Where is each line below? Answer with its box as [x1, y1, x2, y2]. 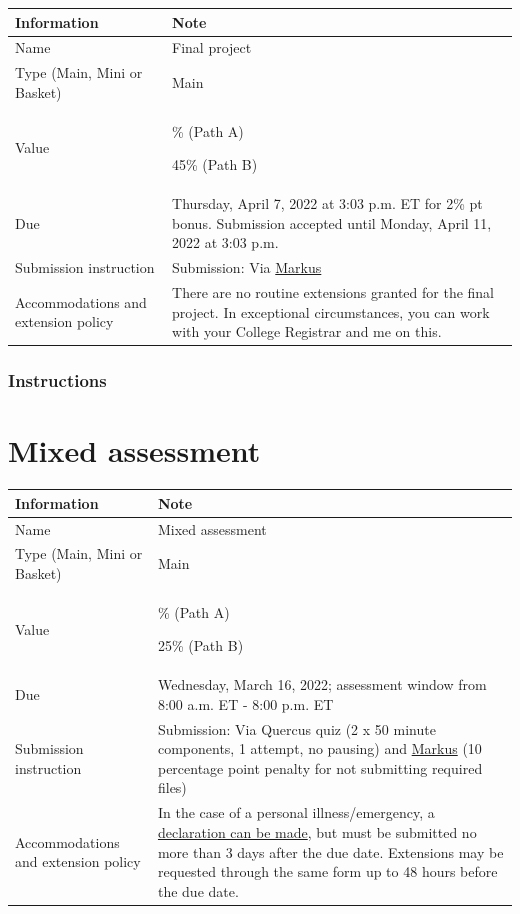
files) [157, 777, 187, 798]
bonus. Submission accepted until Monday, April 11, [172, 212, 492, 233]
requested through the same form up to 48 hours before [157, 861, 498, 882]
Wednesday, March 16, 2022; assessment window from [157, 674, 487, 695]
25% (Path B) [157, 635, 244, 656]
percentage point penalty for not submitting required [157, 757, 483, 778]
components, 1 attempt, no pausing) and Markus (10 [157, 738, 482, 759]
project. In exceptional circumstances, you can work [172, 301, 490, 322]
